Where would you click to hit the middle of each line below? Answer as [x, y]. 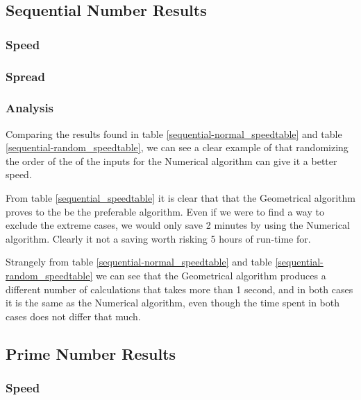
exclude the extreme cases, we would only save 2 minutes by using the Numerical [178, 225]
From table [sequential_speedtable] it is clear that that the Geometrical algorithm [180, 198]
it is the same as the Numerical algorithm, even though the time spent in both [173, 303]
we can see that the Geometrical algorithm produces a [211, 276]
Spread [25, 76]
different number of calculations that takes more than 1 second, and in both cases [179, 289]
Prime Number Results [91, 353]
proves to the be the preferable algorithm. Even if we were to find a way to [165, 211]
